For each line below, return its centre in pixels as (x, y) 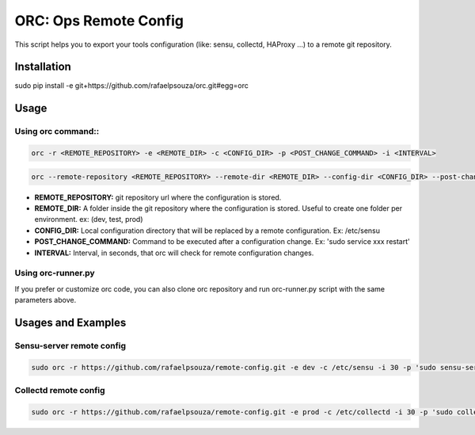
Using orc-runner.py (55, 273)
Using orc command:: (57, 132)
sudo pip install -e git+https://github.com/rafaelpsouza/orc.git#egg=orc (132, 86)
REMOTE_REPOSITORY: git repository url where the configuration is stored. (158, 197)
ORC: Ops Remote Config (99, 21)
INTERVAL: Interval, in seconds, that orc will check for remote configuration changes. (174, 253)
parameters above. (46, 300)
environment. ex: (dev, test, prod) (89, 219)
